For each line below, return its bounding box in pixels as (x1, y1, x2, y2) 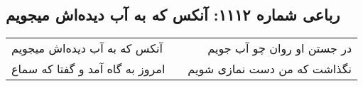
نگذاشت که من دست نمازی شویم (188, 60, 352, 77)
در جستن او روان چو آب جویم (207, 40, 352, 57)
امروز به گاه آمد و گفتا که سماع (11, 60, 166, 77)
